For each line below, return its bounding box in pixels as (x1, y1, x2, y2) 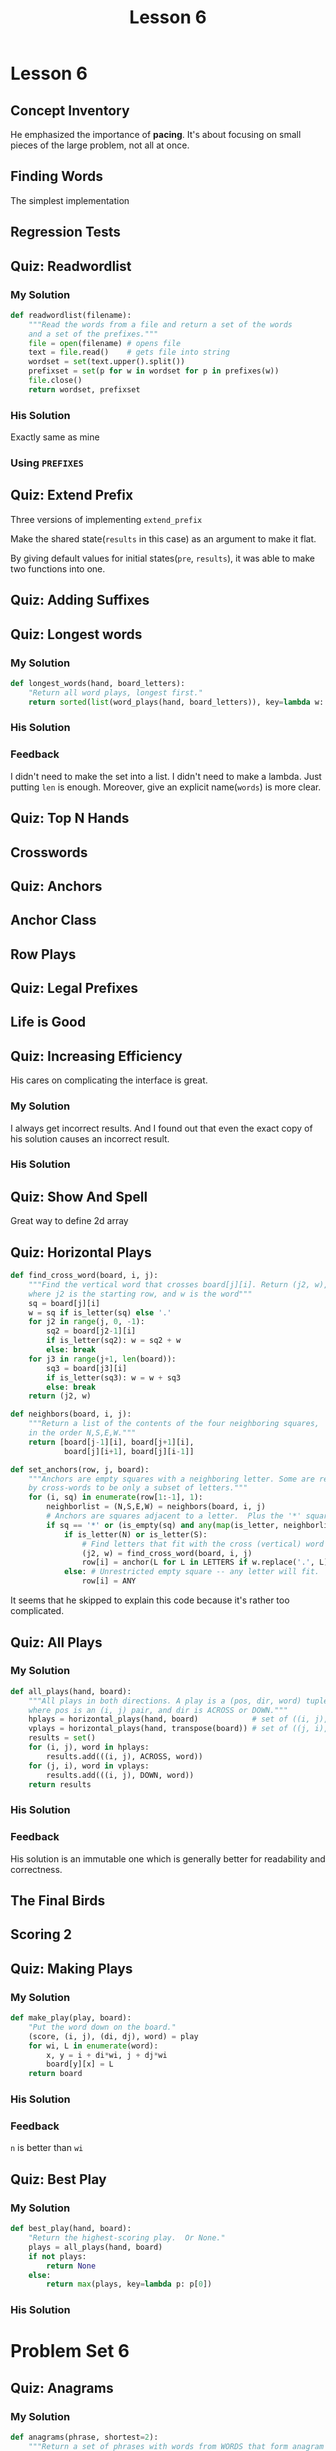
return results (28, 1779, 92, 1790)
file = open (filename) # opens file (28, 338, 182, 348)
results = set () (28, 1733, 97, 1743)
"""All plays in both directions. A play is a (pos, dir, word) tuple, (28, 1696, 333, 1706)
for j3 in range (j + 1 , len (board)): (28, 1354, 177, 1364)
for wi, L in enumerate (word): (28, 2041, 159, 2051)
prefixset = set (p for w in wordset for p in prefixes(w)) (28, 366, 280, 376)
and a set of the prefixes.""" (28, 329, 159, 339)
